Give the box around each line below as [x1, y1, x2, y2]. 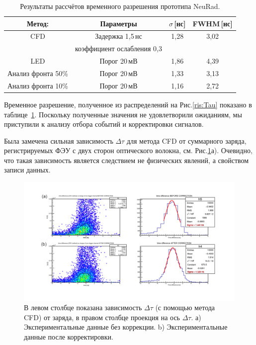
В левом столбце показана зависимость [24, 302, 142, 313]
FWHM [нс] [192, 18, 233, 28]
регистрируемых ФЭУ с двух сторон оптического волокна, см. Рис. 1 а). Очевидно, [4, 145, 253, 156]
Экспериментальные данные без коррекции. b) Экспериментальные [24, 322, 228, 332]
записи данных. [4, 165, 51, 175]
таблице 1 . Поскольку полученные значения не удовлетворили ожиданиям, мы [4, 109, 242, 119]
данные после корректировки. [24, 331, 113, 342]
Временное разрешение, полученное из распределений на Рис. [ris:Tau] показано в [4, 99, 252, 109]
